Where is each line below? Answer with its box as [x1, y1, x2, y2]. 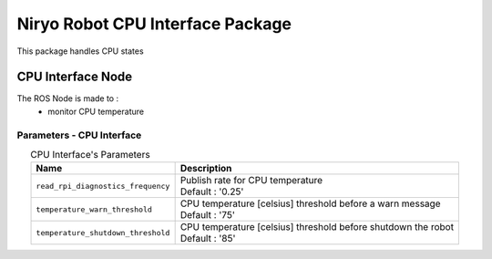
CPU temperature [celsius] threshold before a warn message [179, 197, 441, 210]
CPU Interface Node [16, 69, 133, 85]
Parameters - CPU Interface [16, 129, 142, 141]
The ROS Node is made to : [16, 93, 118, 104]
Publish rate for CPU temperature [179, 174, 323, 187]
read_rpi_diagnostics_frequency [36, 181, 170, 191]
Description [179, 162, 232, 175]
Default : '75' [179, 209, 236, 222]
